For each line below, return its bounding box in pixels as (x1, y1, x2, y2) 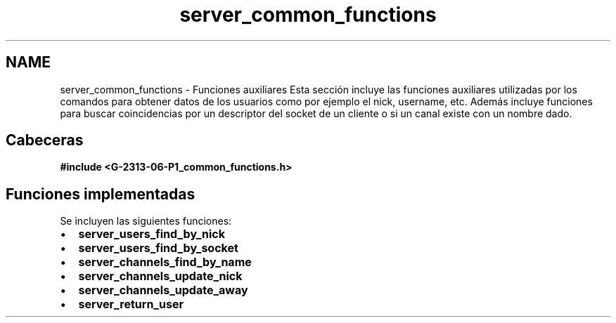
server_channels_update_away (78, 283, 248, 298)
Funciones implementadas (6, 185, 195, 203)
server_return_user (78, 297, 184, 312)
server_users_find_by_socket (78, 241, 238, 256)
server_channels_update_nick (78, 269, 243, 284)
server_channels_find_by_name (78, 255, 252, 270)
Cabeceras (6, 131, 84, 150)
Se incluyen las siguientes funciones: (60, 215, 232, 228)
